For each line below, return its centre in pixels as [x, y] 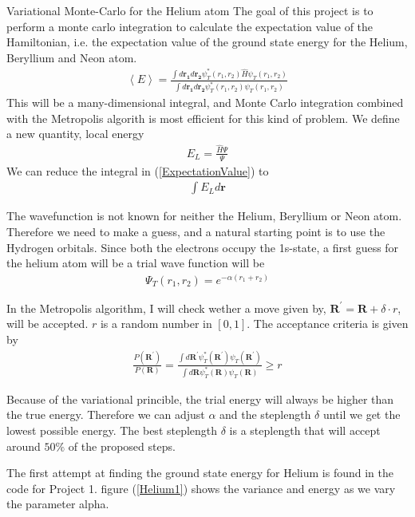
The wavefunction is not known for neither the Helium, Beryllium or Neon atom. [204, 216]
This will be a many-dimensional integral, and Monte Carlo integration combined [205, 103]
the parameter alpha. [58, 504]
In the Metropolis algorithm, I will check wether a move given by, [166, 308]
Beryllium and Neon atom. [72, 57]
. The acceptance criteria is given [328, 324]
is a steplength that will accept [305, 430]
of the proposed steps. [122, 446]
